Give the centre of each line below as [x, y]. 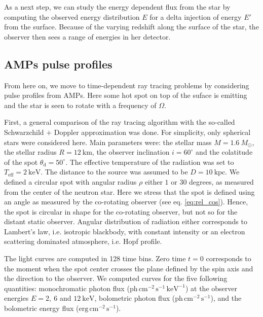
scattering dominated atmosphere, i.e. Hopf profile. [83, 241]
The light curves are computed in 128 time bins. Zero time [95, 258]
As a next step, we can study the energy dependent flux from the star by [117, 7]
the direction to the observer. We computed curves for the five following [116, 278]
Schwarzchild [24, 132]
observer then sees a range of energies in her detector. [87, 36]
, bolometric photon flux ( [135, 298]
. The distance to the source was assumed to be [114, 172]
